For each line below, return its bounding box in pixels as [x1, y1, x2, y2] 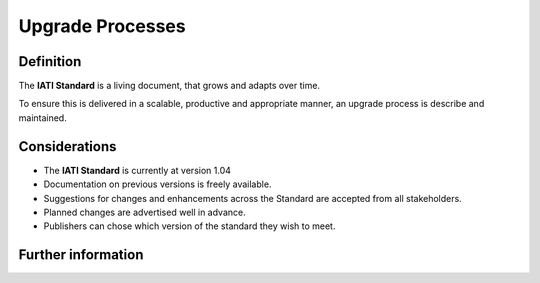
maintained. [18, 111, 67, 124]
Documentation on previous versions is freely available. [43, 178, 272, 190]
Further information [18, 246, 144, 264]
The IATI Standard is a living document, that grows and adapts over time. [18, 80, 320, 92]
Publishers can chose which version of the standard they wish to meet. [43, 220, 336, 232]
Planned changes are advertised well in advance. [43, 206, 246, 218]
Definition [18, 53, 82, 70]
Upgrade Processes [18, 15, 186, 37]
